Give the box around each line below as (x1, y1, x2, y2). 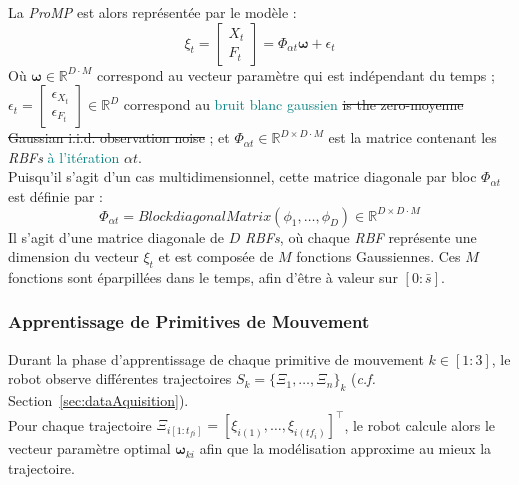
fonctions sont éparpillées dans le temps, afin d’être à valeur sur (8, 266, 398, 287)
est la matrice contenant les (328, 127, 497, 148)
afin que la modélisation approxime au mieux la (199, 438, 492, 459)
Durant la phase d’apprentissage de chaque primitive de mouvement (8, 348, 424, 369)
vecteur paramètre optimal (8, 438, 171, 459)
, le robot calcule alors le (344, 414, 496, 435)
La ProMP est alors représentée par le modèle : (8, 2, 297, 22)
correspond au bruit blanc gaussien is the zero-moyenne (123, 94, 464, 115)
